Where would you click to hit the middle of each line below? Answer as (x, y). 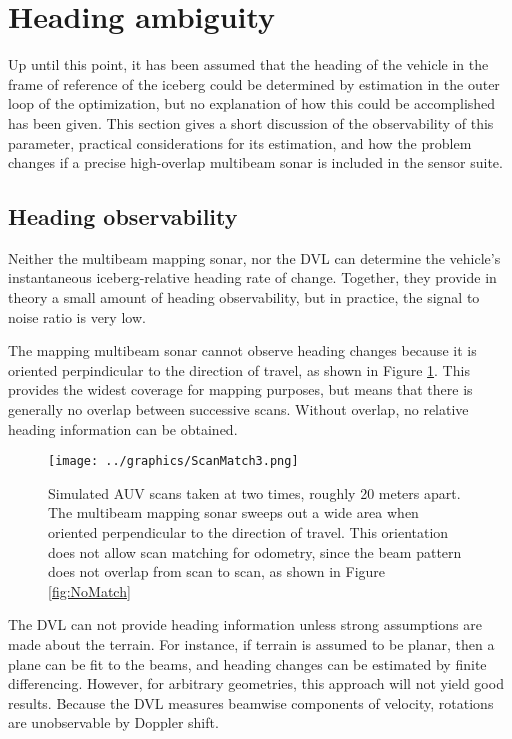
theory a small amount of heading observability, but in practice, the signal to (244, 297)
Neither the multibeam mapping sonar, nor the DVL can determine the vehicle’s (254, 257)
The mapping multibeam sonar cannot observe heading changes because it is (242, 350)
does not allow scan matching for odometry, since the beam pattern (255, 551)
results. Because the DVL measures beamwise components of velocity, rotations (251, 702)
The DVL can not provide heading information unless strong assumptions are (245, 624)
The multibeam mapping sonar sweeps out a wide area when (233, 512)
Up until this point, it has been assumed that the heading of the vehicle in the (248, 64)
